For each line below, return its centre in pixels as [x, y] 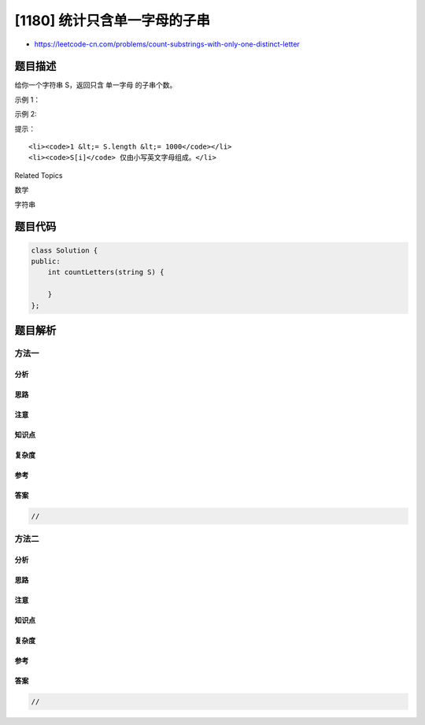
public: [46, 261]
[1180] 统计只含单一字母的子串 [112, 20]
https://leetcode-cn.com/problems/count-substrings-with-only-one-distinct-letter [167, 44]
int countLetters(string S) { [106, 272]
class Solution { [65, 250]
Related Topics [39, 175]
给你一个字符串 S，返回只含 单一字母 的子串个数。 [96, 85]
